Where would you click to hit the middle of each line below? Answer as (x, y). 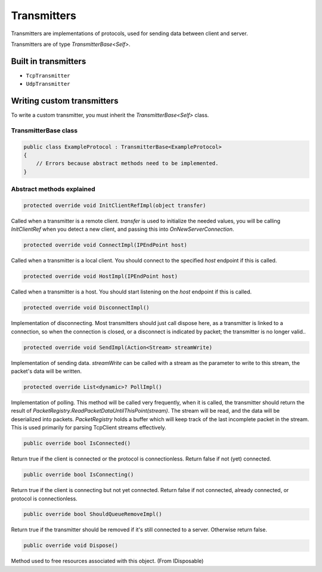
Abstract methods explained (53, 189)
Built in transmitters (49, 61)
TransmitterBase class (44, 130)
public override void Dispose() (71, 545)
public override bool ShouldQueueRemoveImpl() (93, 514)
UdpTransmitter (48, 84)
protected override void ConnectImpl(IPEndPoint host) (105, 245)
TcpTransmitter (48, 75)
